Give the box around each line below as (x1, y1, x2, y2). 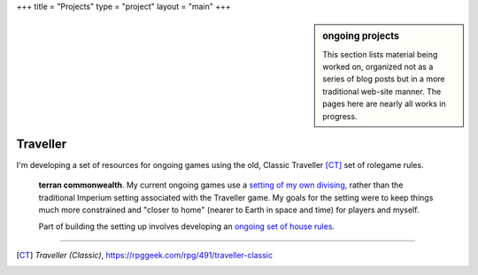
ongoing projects (322, 30, 400, 42)
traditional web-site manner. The (322, 86, 442, 96)
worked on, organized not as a (322, 62, 434, 73)
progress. (322, 111, 358, 121)
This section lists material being (322, 49, 438, 59)
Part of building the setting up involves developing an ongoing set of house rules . (38, 221, 335, 232)
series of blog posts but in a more (322, 73, 445, 84)
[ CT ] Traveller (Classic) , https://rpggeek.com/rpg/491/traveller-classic (16, 250, 274, 261)
